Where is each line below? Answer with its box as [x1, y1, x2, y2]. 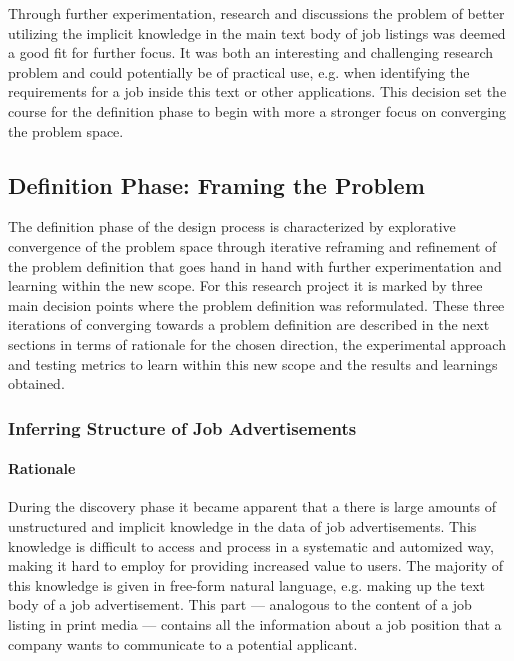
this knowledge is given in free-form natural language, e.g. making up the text [8, 574, 486, 595]
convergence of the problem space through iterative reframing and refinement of [8, 235, 497, 256]
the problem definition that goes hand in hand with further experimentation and [8, 255, 502, 276]
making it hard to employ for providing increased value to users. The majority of [8, 555, 504, 576]
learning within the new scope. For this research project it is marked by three [8, 275, 483, 296]
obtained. [8, 373, 65, 394]
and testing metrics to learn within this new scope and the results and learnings [8, 353, 498, 374]
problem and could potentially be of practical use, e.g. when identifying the [8, 61, 470, 82]
